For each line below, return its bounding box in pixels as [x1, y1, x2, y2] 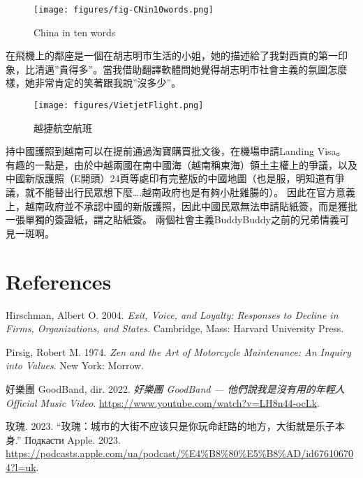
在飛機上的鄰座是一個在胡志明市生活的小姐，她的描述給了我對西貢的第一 [6, 48, 338, 63]
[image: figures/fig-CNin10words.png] [34, 5, 214, 15]
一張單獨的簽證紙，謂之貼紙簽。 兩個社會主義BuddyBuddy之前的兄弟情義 [6, 212, 339, 227]
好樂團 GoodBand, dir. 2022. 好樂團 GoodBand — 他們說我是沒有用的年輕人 [6, 381, 345, 396]
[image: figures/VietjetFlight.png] [34, 100, 204, 111]
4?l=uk [6, 459, 36, 474]
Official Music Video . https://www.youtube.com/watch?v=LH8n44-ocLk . [6, 395, 320, 410]
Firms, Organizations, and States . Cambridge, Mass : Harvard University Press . [6, 321, 344, 336]
